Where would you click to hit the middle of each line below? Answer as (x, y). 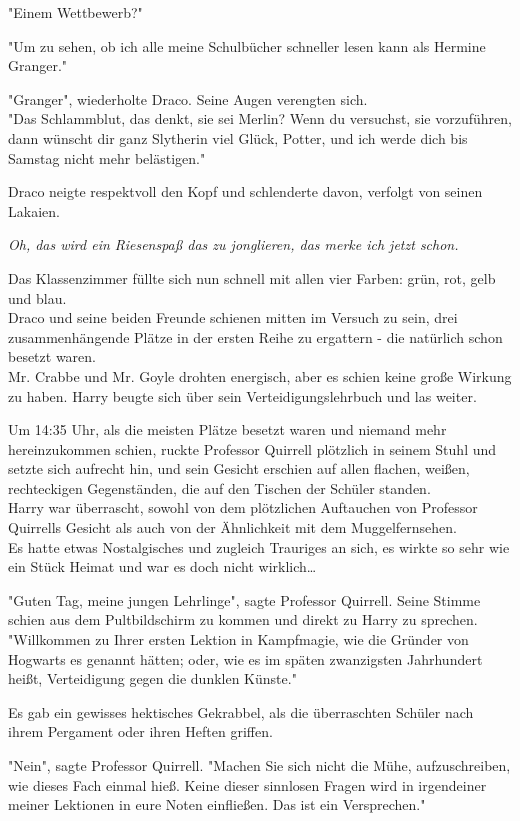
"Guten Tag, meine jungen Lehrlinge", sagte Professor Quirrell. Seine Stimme (244, 599)
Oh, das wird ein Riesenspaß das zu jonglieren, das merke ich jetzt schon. (233, 244)
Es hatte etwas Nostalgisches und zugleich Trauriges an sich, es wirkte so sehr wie (259, 546)
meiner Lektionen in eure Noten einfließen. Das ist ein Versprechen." (217, 804)
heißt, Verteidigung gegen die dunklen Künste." (152, 678)
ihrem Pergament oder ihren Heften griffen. (140, 731)
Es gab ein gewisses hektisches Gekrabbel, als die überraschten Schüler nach (241, 711)
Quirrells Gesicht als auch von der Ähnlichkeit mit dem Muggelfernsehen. (232, 527)
